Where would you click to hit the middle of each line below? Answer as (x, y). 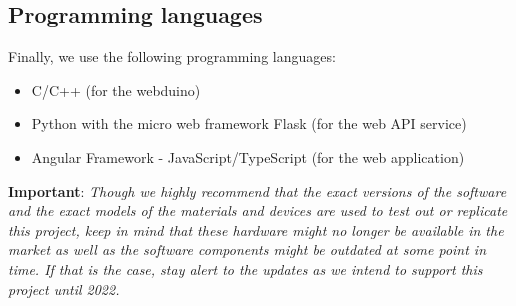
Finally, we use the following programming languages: (172, 56)
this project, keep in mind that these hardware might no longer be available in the (256, 229)
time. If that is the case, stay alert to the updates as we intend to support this (245, 268)
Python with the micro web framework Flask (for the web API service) (249, 123)
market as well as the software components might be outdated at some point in (247, 249)
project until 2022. (64, 288)
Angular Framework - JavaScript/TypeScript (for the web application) (248, 156)
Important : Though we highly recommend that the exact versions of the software (257, 190)
